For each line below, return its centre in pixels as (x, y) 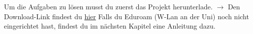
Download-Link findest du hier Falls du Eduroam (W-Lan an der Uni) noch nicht (126, 16)
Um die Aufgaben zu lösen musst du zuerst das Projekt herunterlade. (108, 6)
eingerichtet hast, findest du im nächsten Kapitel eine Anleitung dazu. (110, 26)
